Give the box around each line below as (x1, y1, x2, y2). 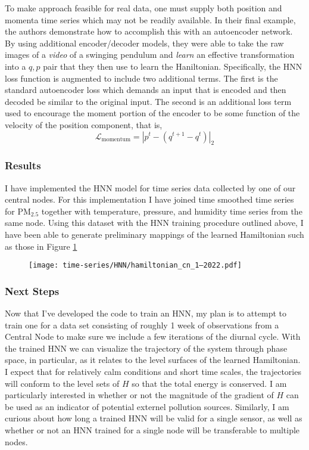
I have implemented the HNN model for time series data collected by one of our (5, 181, 296, 194)
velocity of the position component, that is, (5, 118, 163, 131)
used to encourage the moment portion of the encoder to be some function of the (5, 107, 300, 119)
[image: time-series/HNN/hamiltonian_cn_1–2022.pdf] (29, 261, 242, 270)
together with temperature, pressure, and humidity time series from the (41, 204, 302, 217)
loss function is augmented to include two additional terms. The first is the (5, 72, 278, 84)
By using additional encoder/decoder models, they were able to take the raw (5, 36, 284, 49)
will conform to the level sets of (5, 377, 120, 389)
